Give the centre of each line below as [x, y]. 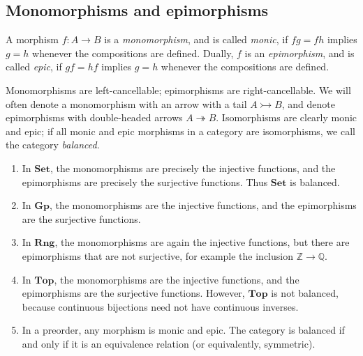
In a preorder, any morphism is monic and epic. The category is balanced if [183, 330]
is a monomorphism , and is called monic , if [196, 39]
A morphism [32, 39]
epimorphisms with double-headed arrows [94, 117]
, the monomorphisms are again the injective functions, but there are [202, 242]
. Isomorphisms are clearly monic [287, 117]
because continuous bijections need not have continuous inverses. [160, 306]
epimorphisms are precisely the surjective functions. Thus [145, 181]
